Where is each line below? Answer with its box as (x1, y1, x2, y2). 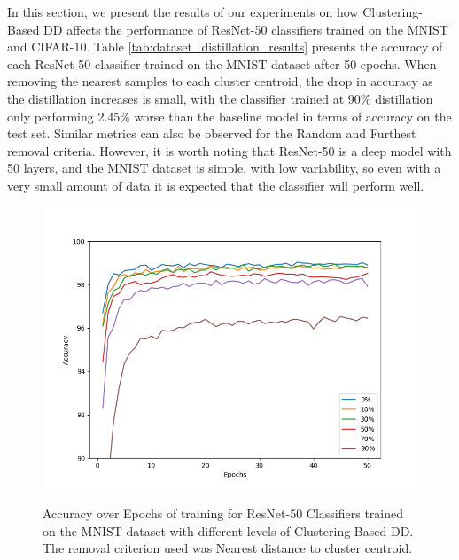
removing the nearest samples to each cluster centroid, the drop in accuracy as (7, 72, 433, 90)
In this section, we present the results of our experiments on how (7, 3, 359, 20)
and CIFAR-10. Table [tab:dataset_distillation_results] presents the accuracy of (7, 37, 443, 56)
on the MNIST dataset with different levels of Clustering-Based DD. (43, 521, 414, 540)
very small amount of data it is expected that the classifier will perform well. (7, 175, 424, 194)
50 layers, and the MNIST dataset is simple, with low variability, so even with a (7, 159, 441, 177)
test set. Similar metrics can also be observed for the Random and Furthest (7, 124, 416, 143)
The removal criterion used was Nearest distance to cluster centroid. (43, 539, 413, 557)
